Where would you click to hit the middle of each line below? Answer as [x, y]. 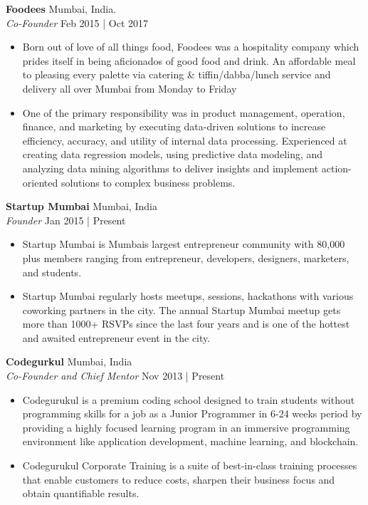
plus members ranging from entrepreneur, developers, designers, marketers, [186, 257]
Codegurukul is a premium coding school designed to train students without [189, 399]
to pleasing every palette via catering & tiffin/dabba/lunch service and [177, 74]
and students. [52, 272]
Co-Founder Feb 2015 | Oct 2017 [77, 22]
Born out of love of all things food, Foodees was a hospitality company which [191, 47]
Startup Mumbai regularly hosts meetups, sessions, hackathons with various [188, 296]
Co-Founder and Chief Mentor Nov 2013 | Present [115, 376]
